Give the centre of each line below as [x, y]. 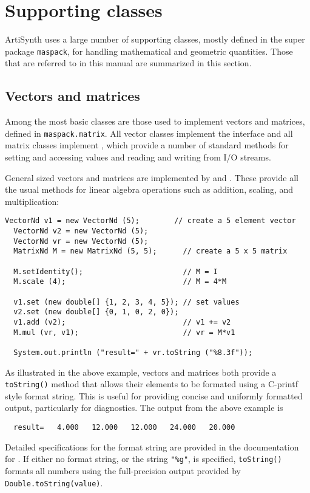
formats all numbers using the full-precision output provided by [123, 470]
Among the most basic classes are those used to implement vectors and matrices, [155, 121]
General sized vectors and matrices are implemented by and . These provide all [152, 177]
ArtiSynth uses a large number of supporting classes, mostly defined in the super [155, 39]
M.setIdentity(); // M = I [116, 271]
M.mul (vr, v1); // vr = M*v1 [124, 332]
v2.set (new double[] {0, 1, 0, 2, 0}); [96, 312]
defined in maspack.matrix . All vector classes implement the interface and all [149, 133]
